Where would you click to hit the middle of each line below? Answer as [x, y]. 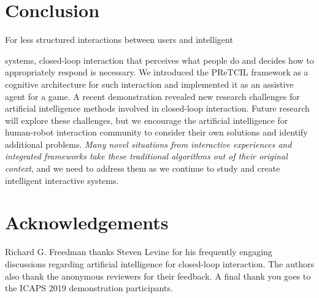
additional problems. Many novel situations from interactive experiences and [148, 144]
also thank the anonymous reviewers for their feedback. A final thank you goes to [158, 276]
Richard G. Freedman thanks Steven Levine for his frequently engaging [139, 252]
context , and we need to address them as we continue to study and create [143, 168]
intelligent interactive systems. [62, 180]
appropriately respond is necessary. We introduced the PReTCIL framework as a [157, 72]
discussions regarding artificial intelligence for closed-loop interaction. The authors [159, 263]
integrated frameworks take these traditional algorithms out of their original [146, 156]
